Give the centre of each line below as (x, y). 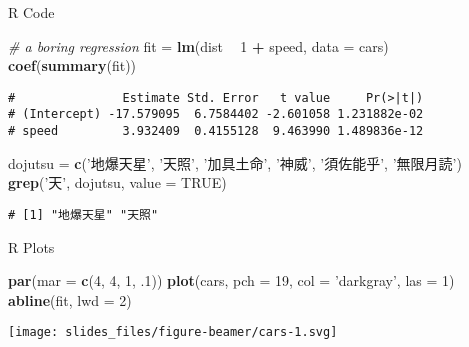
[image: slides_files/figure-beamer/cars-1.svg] (173, 332)
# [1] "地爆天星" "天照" (83, 214)
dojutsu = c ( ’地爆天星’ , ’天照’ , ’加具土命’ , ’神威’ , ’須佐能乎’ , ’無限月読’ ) (235, 162)
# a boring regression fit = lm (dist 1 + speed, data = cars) (198, 45)
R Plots (31, 246)
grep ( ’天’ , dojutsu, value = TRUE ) (117, 182)
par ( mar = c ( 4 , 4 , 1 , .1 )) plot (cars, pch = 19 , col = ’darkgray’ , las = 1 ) (231, 280)
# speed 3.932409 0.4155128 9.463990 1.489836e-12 (216, 131)
